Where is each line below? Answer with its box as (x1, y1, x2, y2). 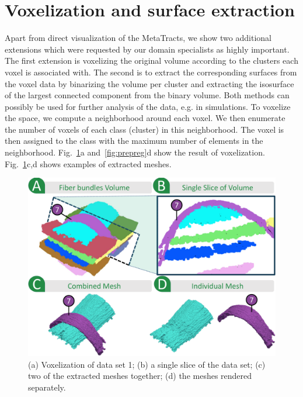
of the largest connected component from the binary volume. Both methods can (5, 89, 290, 101)
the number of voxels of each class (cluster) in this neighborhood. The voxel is (5, 123, 284, 135)
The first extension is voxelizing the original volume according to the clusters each (5, 54, 298, 67)
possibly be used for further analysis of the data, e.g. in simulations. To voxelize (5, 100, 291, 112)
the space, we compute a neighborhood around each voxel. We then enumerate (5, 112, 285, 124)
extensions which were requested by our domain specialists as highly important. (5, 43, 290, 55)
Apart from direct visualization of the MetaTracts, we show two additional (5, 32, 271, 44)
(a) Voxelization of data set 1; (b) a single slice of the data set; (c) (28, 358, 266, 370)
